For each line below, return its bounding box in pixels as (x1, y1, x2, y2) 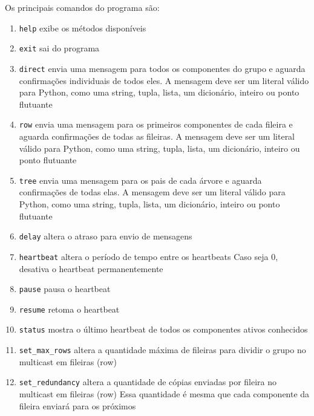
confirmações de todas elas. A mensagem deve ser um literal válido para (19, 186, 286, 198)
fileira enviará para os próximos (19, 399, 136, 412)
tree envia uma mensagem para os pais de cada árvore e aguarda (19, 174, 262, 186)
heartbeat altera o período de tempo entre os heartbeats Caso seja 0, (19, 250, 278, 262)
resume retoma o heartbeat (19, 302, 120, 315)
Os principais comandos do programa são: (5, 1, 160, 13)
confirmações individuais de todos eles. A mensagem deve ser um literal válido (19, 74, 309, 86)
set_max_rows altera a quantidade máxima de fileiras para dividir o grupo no (19, 343, 306, 356)
